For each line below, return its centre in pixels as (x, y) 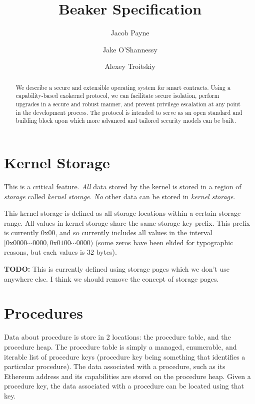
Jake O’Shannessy (130, 49)
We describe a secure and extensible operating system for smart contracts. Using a (123, 87)
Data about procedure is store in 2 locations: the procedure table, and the (117, 337)
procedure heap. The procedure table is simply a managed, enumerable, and (120, 346)
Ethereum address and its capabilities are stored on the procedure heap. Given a (127, 376)
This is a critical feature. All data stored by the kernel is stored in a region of (123, 186)
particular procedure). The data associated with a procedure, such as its (115, 366)
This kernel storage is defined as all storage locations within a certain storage (122, 213)
